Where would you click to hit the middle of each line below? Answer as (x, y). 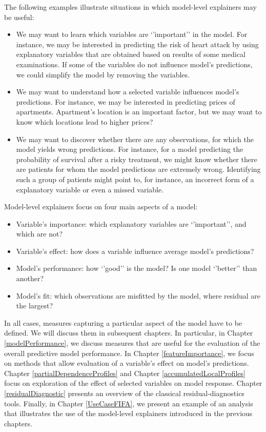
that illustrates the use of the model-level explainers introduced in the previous (128, 413)
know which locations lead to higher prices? (85, 121)
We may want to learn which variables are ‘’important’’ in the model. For (132, 34)
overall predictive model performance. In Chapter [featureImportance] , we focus (129, 353)
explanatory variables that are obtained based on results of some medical (131, 54)
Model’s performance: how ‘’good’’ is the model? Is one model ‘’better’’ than (137, 268)
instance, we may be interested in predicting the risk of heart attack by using (137, 44)
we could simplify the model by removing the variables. (103, 74)
